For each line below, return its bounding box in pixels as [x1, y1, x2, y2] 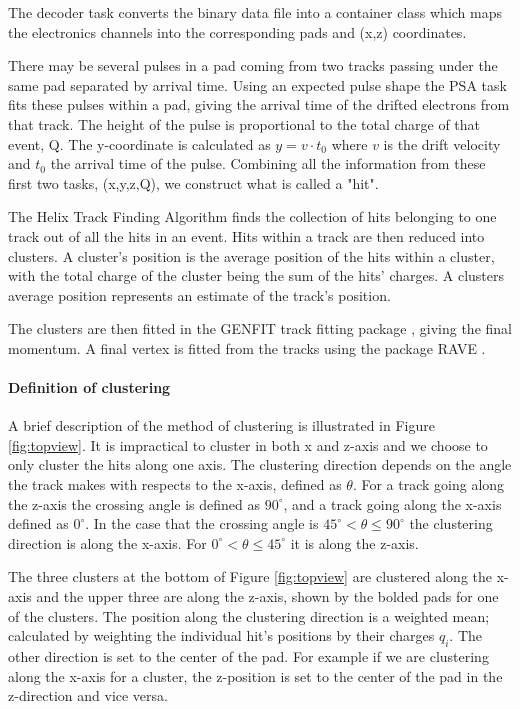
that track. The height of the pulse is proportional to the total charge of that [8, 113, 481, 134]
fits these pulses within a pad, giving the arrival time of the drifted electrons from [8, 94, 510, 115]
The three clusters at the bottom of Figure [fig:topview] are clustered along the [8, 566, 493, 587]
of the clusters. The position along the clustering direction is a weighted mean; [8, 605, 490, 626]
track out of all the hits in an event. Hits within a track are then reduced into [8, 225, 485, 246]
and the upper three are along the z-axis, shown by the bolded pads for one [36, 586, 499, 607]
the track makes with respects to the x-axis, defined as [8, 474, 342, 495]
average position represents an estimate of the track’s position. [8, 284, 391, 305]
